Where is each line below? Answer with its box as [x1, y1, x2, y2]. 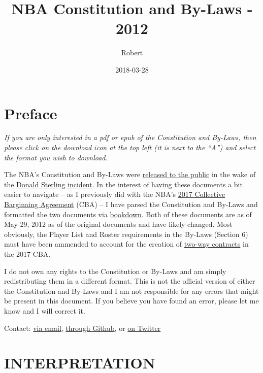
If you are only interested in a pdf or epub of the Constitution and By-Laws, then [4, 132, 256, 143]
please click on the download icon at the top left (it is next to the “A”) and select [4, 142, 256, 153]
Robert [121, 47, 143, 58]
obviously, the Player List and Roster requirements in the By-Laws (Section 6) [4, 228, 248, 239]
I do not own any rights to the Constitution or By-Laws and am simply [4, 265, 226, 276]
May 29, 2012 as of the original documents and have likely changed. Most [4, 219, 233, 229]
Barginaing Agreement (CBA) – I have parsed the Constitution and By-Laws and [4, 199, 258, 209]
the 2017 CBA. [4, 248, 51, 259]
